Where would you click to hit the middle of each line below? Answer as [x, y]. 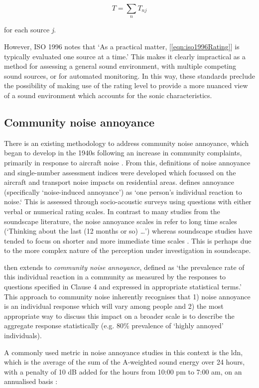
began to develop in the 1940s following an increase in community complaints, [123, 153]
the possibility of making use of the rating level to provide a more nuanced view [126, 85]
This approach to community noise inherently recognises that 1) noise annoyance [127, 296]
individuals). [23, 335]
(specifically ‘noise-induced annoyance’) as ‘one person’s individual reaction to [123, 192]
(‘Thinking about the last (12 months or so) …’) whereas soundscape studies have [128, 231]
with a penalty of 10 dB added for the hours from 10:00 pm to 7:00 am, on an [123, 371]
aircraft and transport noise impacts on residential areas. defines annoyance [119, 182]
